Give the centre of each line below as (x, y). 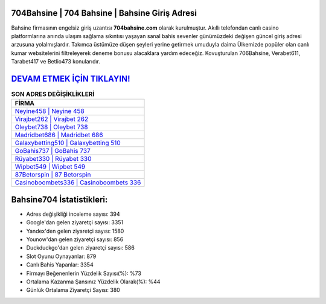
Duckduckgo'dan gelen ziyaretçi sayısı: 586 (81, 248)
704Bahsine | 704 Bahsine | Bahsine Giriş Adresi (104, 13)
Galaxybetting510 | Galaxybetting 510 (68, 143)
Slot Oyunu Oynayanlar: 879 (61, 256)
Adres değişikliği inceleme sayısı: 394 (73, 214)
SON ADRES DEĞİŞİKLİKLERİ (53, 94)
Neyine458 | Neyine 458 (50, 111)
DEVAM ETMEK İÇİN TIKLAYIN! (71, 79)
